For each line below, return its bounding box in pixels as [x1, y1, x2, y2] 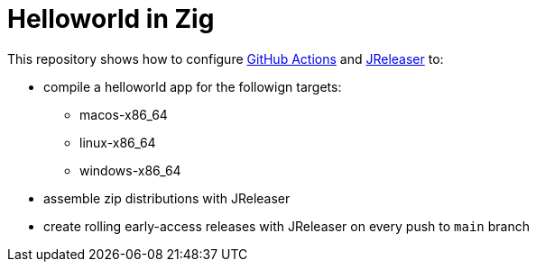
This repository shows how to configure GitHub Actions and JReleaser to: [7, 50, 444, 67]
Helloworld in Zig [7, 4, 215, 34]
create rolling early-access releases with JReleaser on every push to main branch [43, 218, 530, 234]
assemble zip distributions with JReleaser [43, 190, 291, 206]
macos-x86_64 [79, 106, 168, 122]
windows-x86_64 [79, 162, 181, 178]
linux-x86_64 [79, 134, 156, 150]
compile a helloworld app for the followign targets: [43, 78, 342, 94]
